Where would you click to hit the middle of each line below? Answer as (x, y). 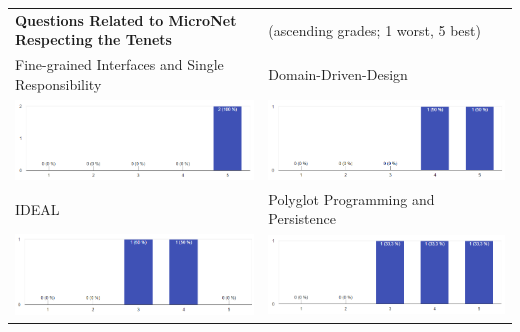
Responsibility (58, 83)
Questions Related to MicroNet (126, 19)
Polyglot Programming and (351, 198)
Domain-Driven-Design (338, 73)
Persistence (302, 218)
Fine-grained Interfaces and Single (119, 64)
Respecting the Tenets (93, 39)
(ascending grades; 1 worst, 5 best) (374, 29)
